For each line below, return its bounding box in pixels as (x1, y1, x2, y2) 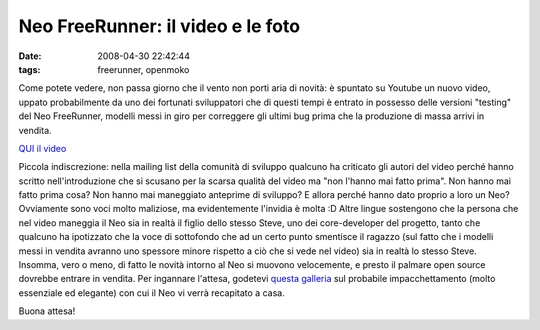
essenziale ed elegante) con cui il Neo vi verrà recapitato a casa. (18, 286, 285, 299)
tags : (18, 63, 41, 75)
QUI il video (18, 142, 67, 154)
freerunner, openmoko (97, 63, 190, 75)
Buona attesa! (18, 305, 76, 317)
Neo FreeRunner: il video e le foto (18, 15, 300, 37)
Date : (18, 50, 42, 62)
